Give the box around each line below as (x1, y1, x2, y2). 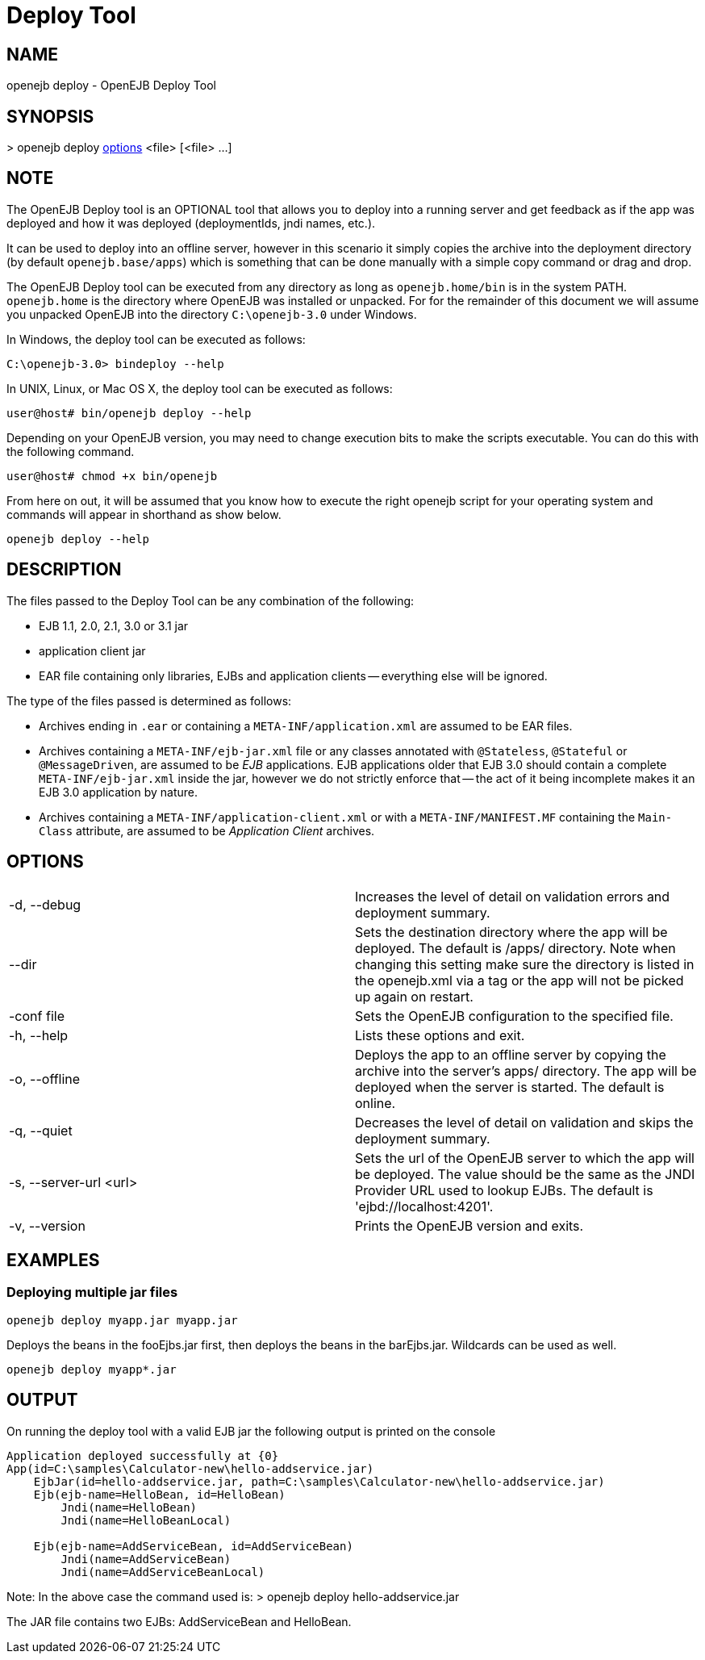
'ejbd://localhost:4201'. (355, 1198, 494, 1215)
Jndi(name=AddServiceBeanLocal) (60, 1565, 265, 1578)
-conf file (9, 1007, 65, 1024)
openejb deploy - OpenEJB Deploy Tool (6, 78, 216, 93)
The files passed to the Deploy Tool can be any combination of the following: (6, 593, 415, 608)
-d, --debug (9, 896, 81, 913)
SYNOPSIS (6, 106, 94, 127)
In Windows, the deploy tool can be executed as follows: (6, 332, 306, 346)
